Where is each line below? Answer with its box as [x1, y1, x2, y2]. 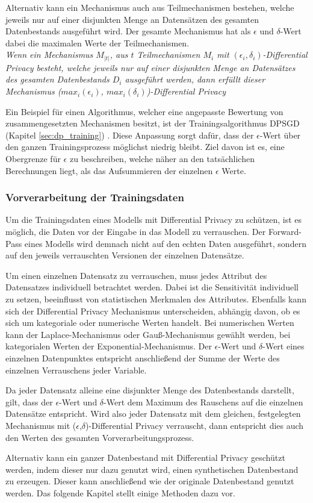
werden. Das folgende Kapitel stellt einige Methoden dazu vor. [5, 486, 235, 499]
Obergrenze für [5, 152, 61, 165]
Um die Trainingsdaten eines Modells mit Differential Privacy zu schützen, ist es [5, 213, 302, 226]
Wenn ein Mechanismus [5, 48, 93, 61]
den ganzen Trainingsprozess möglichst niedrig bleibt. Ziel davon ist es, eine [5, 140, 285, 153]
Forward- [268, 225, 302, 238]
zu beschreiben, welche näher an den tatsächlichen [69, 152, 255, 165]
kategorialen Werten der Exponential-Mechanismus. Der [5, 340, 212, 352]
